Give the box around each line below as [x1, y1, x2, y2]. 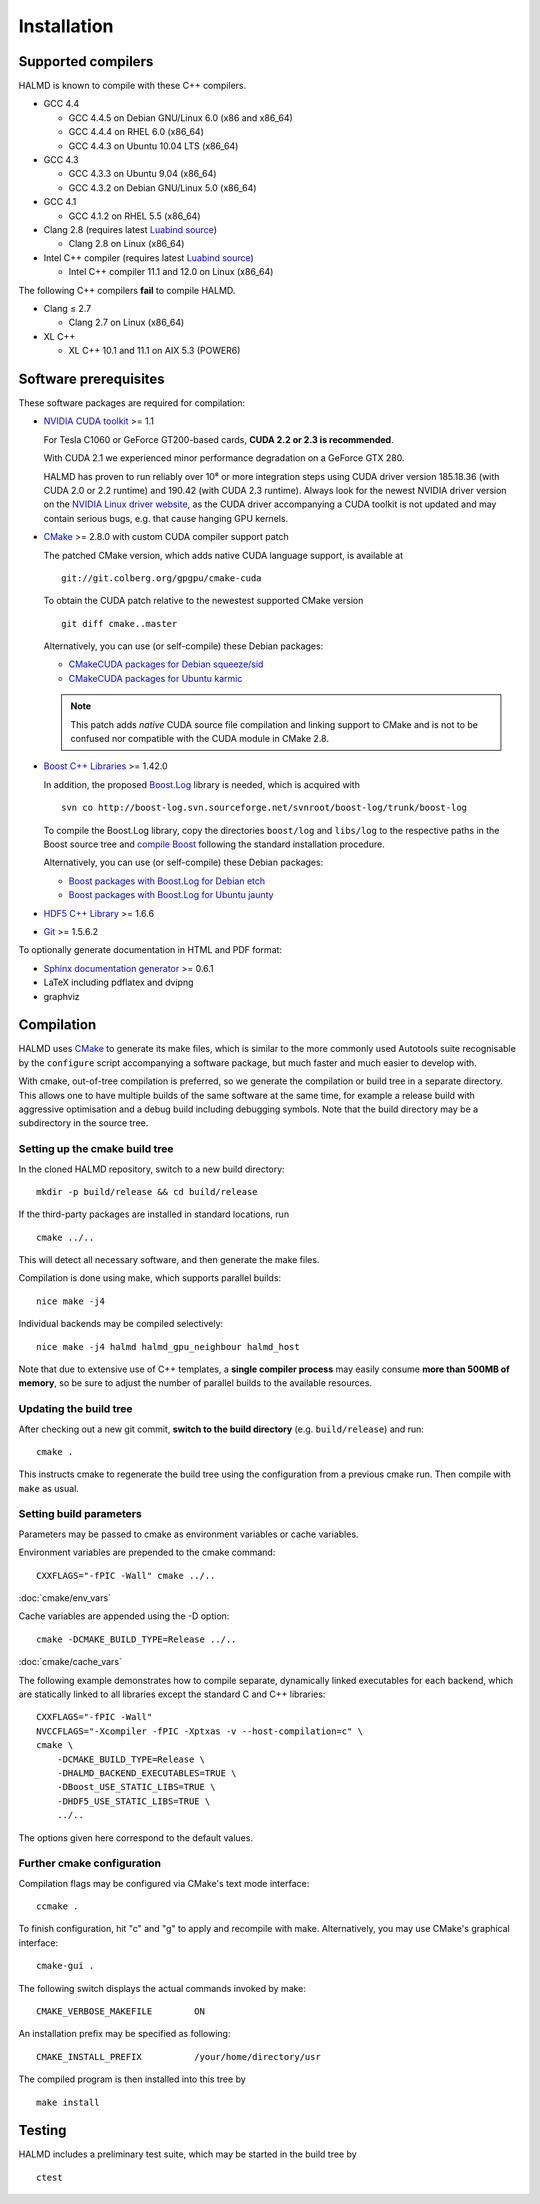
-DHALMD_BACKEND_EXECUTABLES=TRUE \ [56, 1767, 237, 1779]
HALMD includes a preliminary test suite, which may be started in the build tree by [18, 2148, 357, 2160]
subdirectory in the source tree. [18, 1117, 149, 1129]
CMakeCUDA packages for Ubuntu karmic [68, 672, 243, 684]
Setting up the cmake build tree [18, 1142, 174, 1156]
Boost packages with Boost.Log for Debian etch [68, 875, 266, 887]
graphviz [43, 990, 80, 1002]
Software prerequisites [18, 370, 165, 387]
